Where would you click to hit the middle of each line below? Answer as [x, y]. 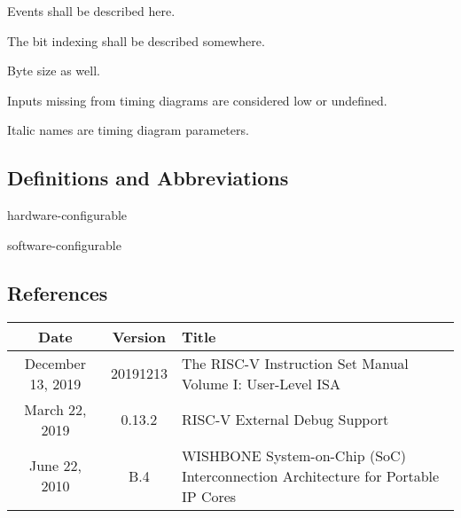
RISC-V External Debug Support [285, 420]
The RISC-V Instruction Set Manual [295, 363]
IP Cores [209, 496]
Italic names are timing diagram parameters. [128, 130]
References [58, 292]
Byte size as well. [54, 71]
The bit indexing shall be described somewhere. [136, 40]
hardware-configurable [67, 215]
